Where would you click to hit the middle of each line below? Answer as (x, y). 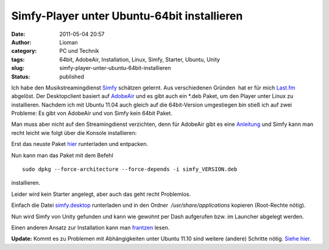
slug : (18, 68)
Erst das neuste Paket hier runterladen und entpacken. (80, 144)
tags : (18, 59)
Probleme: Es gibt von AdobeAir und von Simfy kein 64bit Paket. (92, 113)
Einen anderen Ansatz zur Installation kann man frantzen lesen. (90, 227)
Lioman (69, 42)
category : (24, 51)
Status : (21, 77)
